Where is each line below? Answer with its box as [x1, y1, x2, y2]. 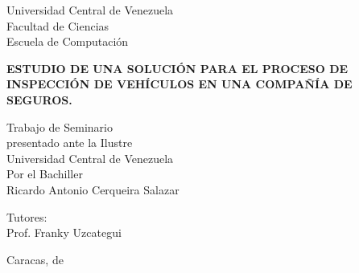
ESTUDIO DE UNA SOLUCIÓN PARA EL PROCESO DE [6, 59, 349, 76]
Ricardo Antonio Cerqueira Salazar [6, 181, 179, 198]
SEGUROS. [6, 91, 72, 108]
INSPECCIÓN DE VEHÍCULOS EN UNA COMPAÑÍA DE [6, 75, 353, 92]
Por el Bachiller [6, 165, 83, 182]
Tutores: [6, 208, 47, 225]
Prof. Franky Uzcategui [6, 224, 122, 241]
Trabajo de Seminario [6, 118, 113, 135]
